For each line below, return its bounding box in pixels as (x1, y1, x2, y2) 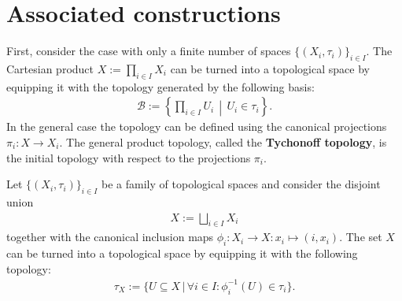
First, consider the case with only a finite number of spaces (6, 43, 291, 59)
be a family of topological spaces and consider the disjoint (101, 176, 381, 192)
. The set (339, 229, 382, 245)
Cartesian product (6, 60, 94, 76)
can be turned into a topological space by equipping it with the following (6, 245, 358, 262)
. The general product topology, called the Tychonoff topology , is (59, 133, 387, 150)
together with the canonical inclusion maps (6, 229, 214, 245)
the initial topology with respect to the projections (6, 149, 251, 165)
